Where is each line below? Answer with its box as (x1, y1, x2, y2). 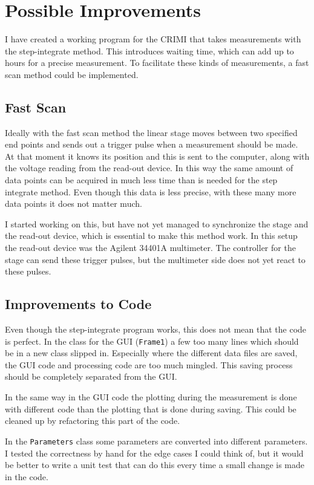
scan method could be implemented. (5, 68, 139, 80)
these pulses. (5, 265, 51, 278)
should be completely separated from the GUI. (5, 370, 177, 383)
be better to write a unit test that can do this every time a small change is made (5, 458, 305, 471)
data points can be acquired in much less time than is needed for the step (5, 174, 278, 186)
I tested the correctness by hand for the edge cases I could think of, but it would (5, 446, 304, 459)
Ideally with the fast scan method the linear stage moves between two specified (5, 126, 298, 138)
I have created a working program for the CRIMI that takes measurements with (5, 33, 301, 45)
